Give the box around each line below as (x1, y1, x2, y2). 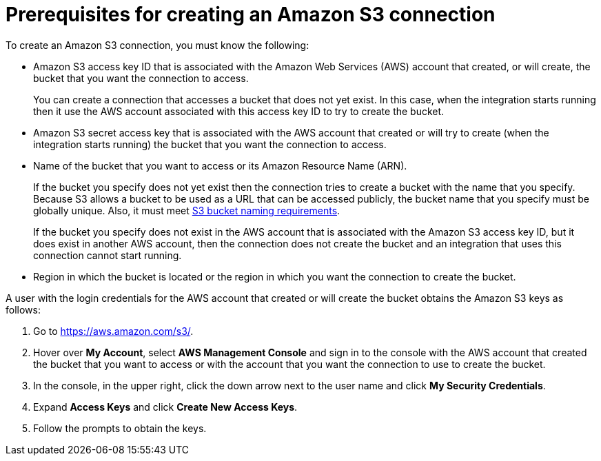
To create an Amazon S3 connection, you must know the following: (6, 39, 309, 51)
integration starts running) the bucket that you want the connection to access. (33, 138, 387, 150)
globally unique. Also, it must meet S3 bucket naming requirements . (33, 204, 340, 216)
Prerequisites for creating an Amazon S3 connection (6, 3, 496, 26)
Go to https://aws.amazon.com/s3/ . (33, 325, 194, 337)
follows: (6, 303, 41, 316)
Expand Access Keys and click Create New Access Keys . (33, 400, 298, 413)
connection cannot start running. (33, 249, 182, 261)
